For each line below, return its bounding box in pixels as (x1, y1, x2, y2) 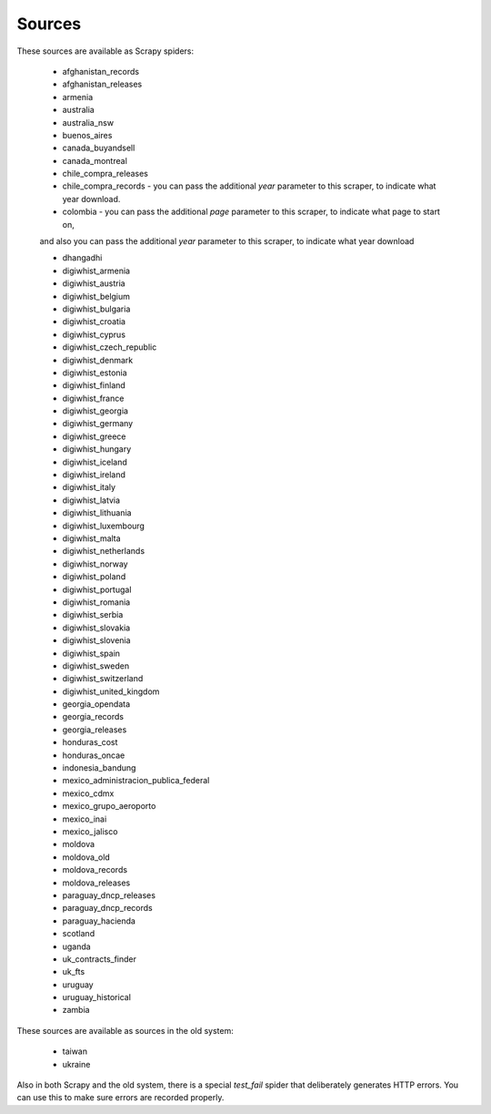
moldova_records (62, 864, 127, 875)
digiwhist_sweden (62, 660, 130, 671)
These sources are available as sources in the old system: (16, 1025, 234, 1036)
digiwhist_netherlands (62, 546, 145, 557)
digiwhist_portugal (62, 584, 132, 595)
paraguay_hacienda (62, 915, 136, 926)
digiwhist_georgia (62, 405, 129, 416)
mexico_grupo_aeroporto (62, 801, 156, 812)
